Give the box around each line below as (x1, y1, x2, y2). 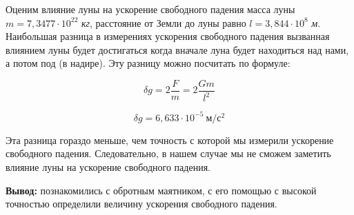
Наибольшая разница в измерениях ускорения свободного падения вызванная (6, 29, 330, 43)
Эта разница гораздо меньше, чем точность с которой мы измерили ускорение (6, 132, 334, 147)
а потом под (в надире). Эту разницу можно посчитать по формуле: (6, 56, 291, 70)
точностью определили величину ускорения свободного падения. (6, 196, 277, 211)
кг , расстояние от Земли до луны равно (81, 15, 246, 30)
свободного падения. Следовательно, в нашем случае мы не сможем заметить (6, 146, 331, 161)
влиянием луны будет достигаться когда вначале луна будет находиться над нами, (6, 42, 349, 57)
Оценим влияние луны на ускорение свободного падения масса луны (6, 2, 295, 16)
